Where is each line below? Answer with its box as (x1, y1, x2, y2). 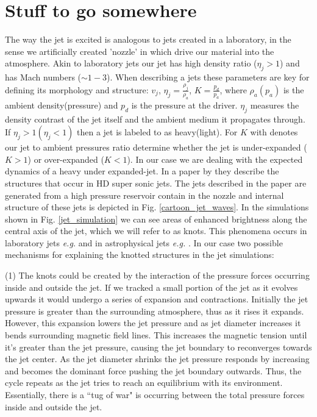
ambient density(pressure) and (5, 98, 118, 111)
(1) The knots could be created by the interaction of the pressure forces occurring (5, 269, 310, 282)
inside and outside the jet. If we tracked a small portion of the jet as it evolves (5, 280, 298, 293)
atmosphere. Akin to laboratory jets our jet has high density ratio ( (5, 57, 257, 69)
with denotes (250, 126, 298, 138)
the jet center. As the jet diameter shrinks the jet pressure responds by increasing (5, 352, 310, 365)
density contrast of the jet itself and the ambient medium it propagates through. (5, 112, 305, 125)
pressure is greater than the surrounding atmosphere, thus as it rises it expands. (5, 304, 304, 317)
